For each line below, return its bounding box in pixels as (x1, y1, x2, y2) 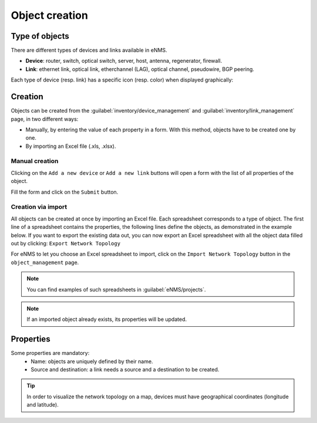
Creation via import (11, 203, 68, 211)
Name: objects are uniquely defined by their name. (31, 358, 153, 365)
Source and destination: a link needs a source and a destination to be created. (31, 366, 220, 373)
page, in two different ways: (11, 115, 79, 123)
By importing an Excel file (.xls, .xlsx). (25, 143, 116, 150)
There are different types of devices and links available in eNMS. (11, 47, 167, 54)
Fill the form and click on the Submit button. (11, 188, 119, 195)
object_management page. (11, 259, 79, 266)
